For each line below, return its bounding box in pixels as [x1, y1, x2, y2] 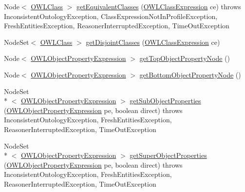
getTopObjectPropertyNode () [139, 53, 230, 63]
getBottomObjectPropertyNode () [139, 69, 241, 79]
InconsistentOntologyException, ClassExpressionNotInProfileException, [4, 11, 218, 21]
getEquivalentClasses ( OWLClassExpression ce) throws [76, 1, 241, 11]
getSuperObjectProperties [130, 150, 207, 160]
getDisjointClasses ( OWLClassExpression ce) [86, 37, 220, 47]
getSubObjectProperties [130, 96, 201, 106]
